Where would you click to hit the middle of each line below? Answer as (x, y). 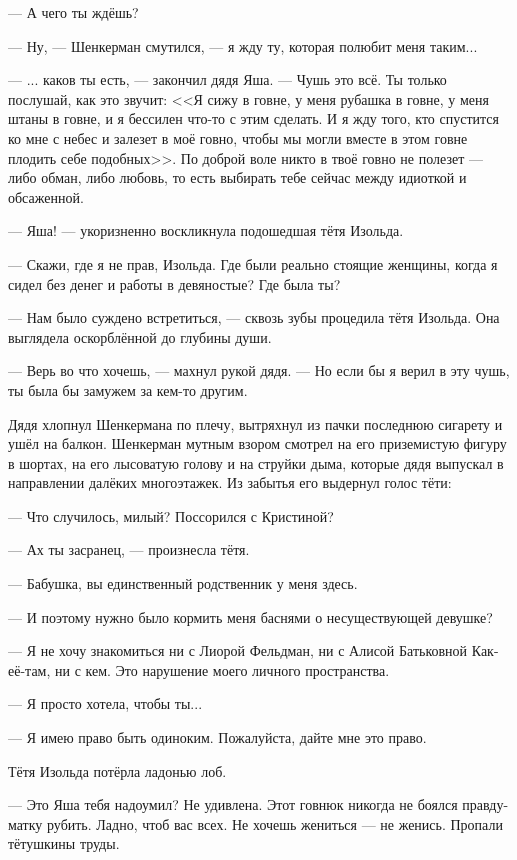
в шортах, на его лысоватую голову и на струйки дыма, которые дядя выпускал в (256, 462)
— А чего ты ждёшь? (73, 12)
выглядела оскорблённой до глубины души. (140, 336)
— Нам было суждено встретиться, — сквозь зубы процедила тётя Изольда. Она (254, 317)
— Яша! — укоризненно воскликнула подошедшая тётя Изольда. (206, 230)
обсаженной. (46, 196)
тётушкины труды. (64, 843)
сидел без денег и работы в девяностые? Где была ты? (174, 283)
